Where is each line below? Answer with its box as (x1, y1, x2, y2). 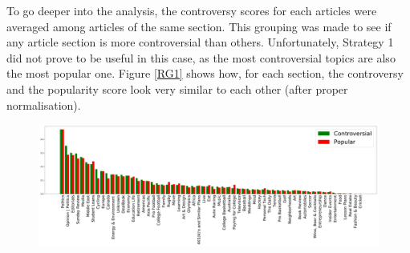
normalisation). (6, 96, 81, 113)
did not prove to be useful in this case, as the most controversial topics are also (6, 49, 396, 66)
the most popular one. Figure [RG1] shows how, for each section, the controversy (6, 65, 404, 82)
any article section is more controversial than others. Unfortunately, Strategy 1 (6, 34, 394, 50)
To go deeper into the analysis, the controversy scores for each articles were (6, 2, 377, 18)
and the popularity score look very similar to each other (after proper (6, 80, 348, 97)
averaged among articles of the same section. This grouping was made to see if (6, 18, 392, 34)
